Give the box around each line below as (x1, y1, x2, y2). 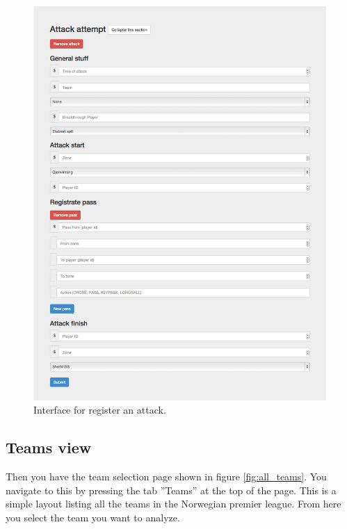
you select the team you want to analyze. (6, 510, 180, 524)
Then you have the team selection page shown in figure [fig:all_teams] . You (6, 469, 327, 483)
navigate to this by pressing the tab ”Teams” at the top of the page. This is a (6, 482, 337, 497)
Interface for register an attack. (33, 402, 166, 417)
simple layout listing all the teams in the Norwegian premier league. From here (6, 496, 341, 511)
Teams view (6, 437, 92, 458)
